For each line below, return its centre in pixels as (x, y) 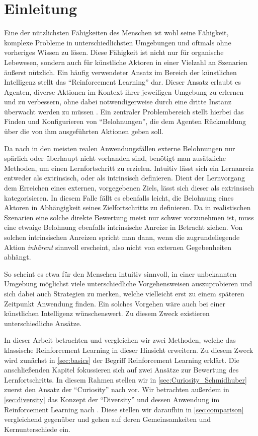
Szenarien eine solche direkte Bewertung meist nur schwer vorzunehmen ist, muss (129, 217)
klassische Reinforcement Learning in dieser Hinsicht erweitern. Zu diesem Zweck (129, 350)
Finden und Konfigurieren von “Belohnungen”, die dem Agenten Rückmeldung (125, 121)
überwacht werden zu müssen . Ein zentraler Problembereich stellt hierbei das (124, 111)
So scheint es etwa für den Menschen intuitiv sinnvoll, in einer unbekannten (120, 273)
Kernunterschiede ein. (37, 429)
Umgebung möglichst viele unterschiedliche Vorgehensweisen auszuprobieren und (128, 284)
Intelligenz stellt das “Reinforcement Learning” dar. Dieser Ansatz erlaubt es (122, 82)
